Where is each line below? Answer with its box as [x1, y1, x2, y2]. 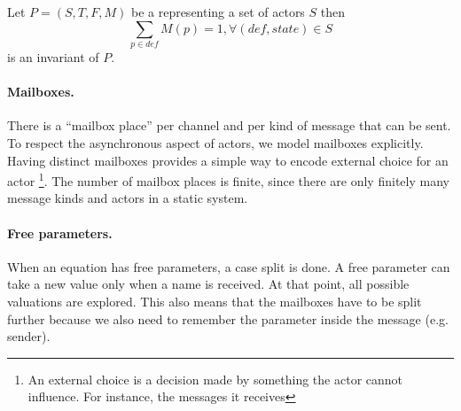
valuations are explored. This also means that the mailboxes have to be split [7, 291, 422, 310]
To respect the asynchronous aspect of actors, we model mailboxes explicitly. [7, 133, 424, 151]
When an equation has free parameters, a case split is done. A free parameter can [7, 257, 450, 275]
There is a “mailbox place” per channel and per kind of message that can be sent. [7, 116, 451, 135]
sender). [7, 327, 51, 345]
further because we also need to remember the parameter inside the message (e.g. [7, 309, 449, 328]
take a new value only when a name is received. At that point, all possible [7, 275, 410, 293]
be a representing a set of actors [130, 3, 305, 20]
